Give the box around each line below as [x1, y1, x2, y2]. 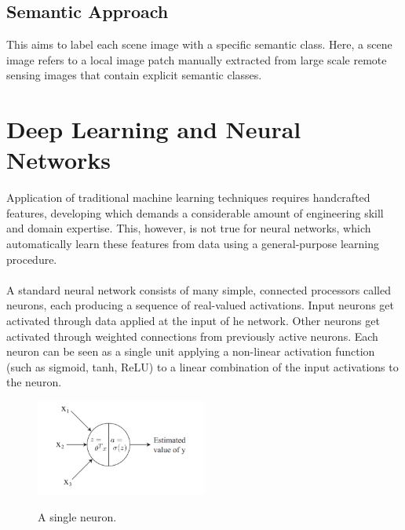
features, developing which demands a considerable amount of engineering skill [6, 204, 384, 221]
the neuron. [6, 374, 62, 390]
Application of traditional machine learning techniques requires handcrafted [6, 189, 370, 206]
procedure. [6, 250, 57, 267]
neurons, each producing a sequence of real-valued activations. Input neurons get [6, 297, 394, 313]
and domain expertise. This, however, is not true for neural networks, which [6, 220, 371, 236]
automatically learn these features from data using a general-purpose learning [6, 236, 380, 252]
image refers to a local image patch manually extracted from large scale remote [6, 51, 387, 68]
